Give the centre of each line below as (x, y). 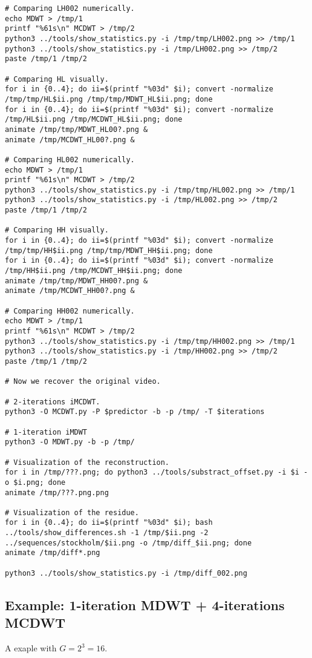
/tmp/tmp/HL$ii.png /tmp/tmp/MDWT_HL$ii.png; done (109, 99)
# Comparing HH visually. (57, 230)
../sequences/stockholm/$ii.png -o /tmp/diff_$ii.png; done (128, 543)
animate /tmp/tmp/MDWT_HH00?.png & (76, 281)
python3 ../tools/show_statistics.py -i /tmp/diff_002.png (126, 573)
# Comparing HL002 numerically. (70, 160)
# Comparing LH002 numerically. (70, 8)
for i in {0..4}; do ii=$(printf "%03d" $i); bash (109, 523)
